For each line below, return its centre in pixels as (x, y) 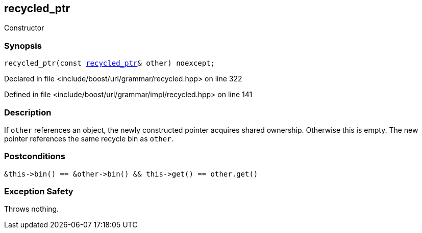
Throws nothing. (32, 209)
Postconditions (35, 156)
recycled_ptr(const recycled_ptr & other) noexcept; (110, 63)
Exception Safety (39, 192)
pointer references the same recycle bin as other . (89, 138)
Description (28, 112)
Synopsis (23, 46)
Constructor (24, 28)
